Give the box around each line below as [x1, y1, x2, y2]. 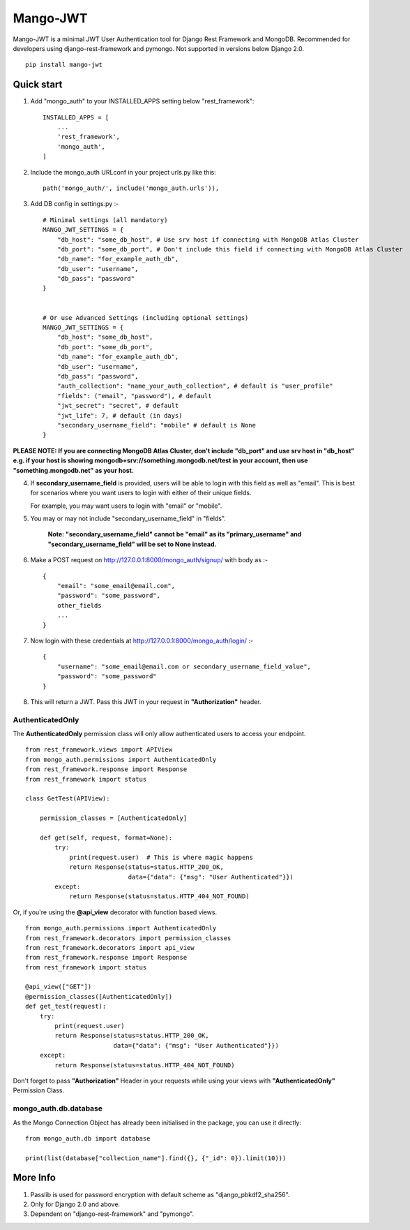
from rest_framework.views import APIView [25, 746, 173, 754]
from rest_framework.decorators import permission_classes [25, 934, 231, 942]
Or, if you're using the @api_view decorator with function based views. [13, 908, 218, 916]
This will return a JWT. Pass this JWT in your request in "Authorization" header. [30, 697, 261, 705]
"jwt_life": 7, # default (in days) [56, 411, 183, 419]
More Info [13, 1172, 56, 1184]
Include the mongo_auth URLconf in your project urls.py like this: [30, 168, 216, 176]
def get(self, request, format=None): [39, 833, 173, 842]
